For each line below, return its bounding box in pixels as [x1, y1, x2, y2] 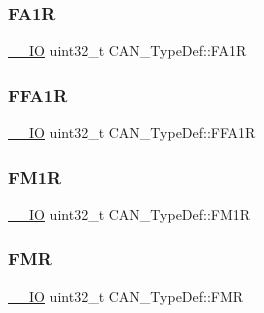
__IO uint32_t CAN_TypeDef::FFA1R [8, 122, 256, 143]
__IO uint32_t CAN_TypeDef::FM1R [8, 203, 251, 224]
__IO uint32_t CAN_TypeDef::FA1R [8, 40, 247, 61]
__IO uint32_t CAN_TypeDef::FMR [8, 285, 244, 306]
